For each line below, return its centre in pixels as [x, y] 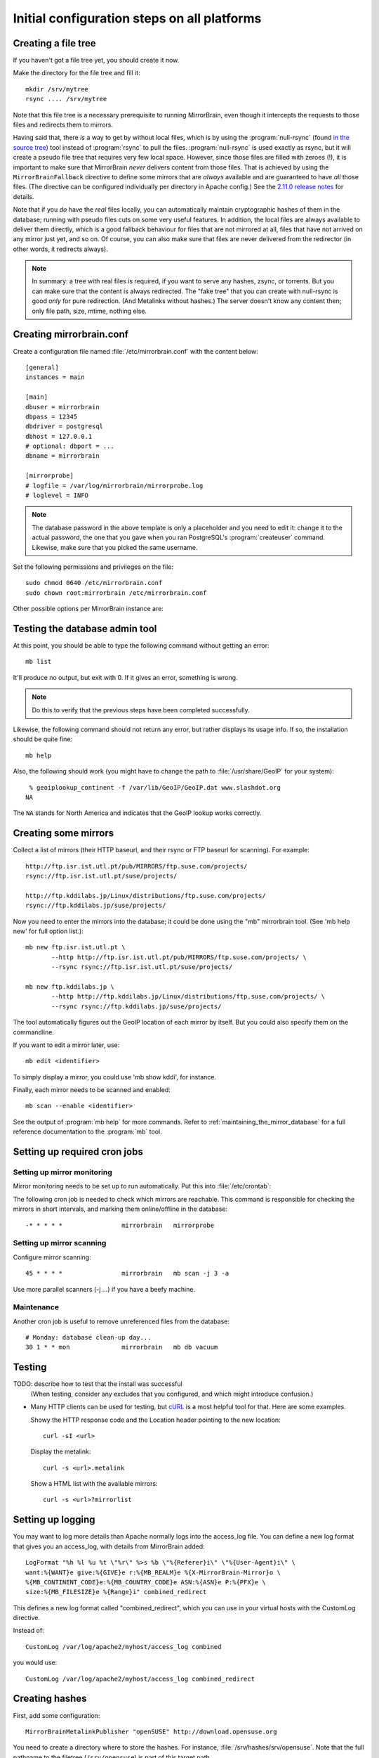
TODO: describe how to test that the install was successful [98, 1384]
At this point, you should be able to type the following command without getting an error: [141, 646]
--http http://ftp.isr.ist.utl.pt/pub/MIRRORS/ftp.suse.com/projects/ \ [179, 957]
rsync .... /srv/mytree [66, 99]
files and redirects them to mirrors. [63, 125]
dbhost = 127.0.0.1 [59, 436]
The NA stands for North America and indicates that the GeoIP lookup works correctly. [137, 813]
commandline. [33, 1032]
